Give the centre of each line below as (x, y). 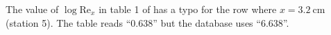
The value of (32, 9)
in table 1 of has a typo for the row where (188, 9)
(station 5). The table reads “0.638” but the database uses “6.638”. (147, 22)
